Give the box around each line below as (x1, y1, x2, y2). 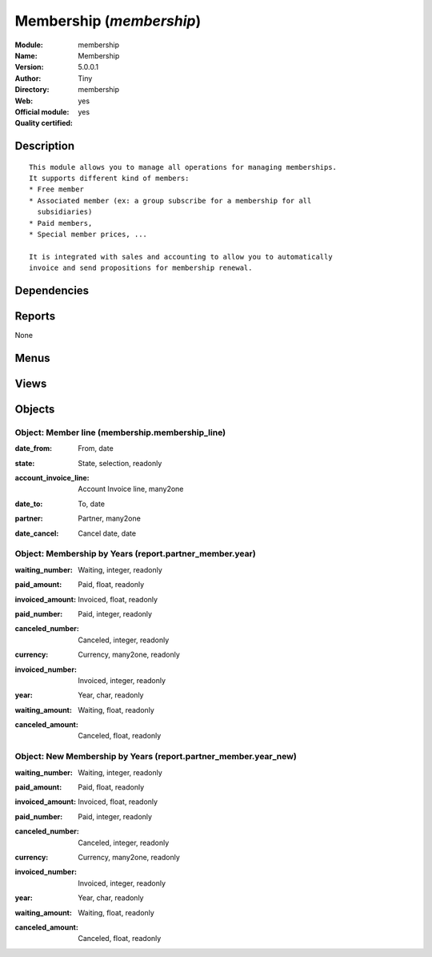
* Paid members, (29, 219, 93, 227)
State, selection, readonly (78, 458, 162, 468)
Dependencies (14, 284, 90, 298)
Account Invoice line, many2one (78, 485, 184, 494)
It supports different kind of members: (29, 174, 190, 183)
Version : (14, 62, 44, 72)
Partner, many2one (78, 513, 142, 524)
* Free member (29, 185, 84, 194)
